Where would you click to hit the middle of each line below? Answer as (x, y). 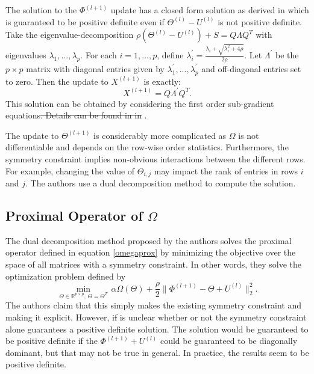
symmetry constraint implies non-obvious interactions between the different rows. (155, 158)
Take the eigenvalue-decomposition (70, 35)
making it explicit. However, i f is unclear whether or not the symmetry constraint (156, 317)
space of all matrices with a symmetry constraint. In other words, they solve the (153, 264)
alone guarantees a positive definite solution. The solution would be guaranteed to (157, 329)
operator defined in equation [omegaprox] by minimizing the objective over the (151, 252)
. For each (99, 54)
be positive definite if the (52, 341)
